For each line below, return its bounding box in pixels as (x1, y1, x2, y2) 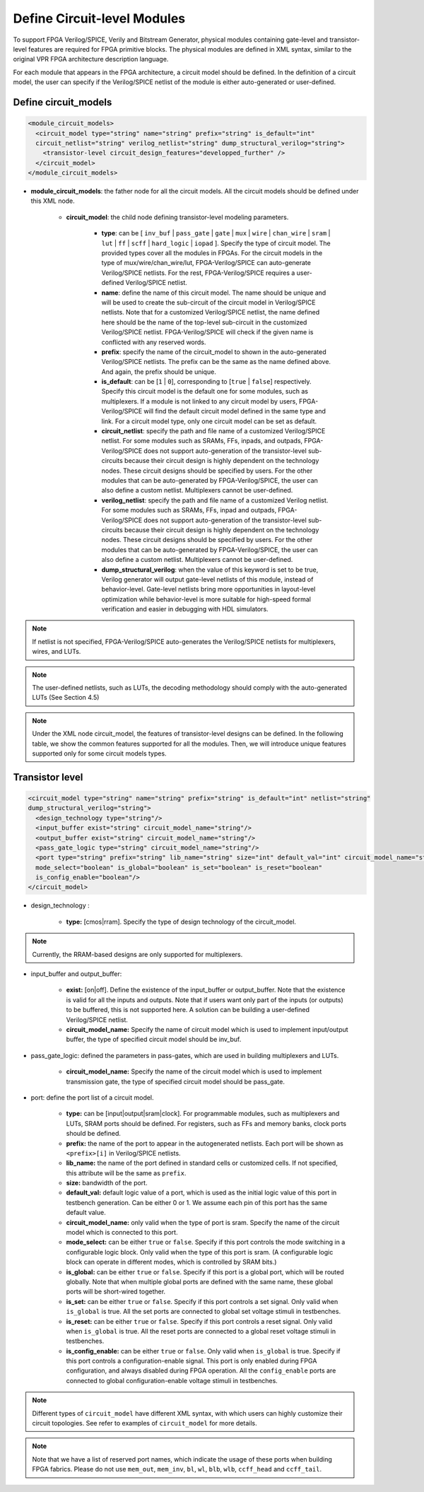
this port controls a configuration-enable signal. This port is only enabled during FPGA (66, 1357, 317, 1365)
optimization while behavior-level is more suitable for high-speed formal (101, 594, 311, 604)
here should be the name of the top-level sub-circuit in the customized (101, 318, 307, 327)
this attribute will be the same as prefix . (66, 1168, 187, 1177)
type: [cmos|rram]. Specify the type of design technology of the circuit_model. (66, 917, 297, 926)
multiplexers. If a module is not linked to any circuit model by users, (101, 397, 298, 406)
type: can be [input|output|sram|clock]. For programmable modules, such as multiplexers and (66, 1110, 340, 1118)
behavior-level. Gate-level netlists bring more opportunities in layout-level (101, 585, 316, 594)
